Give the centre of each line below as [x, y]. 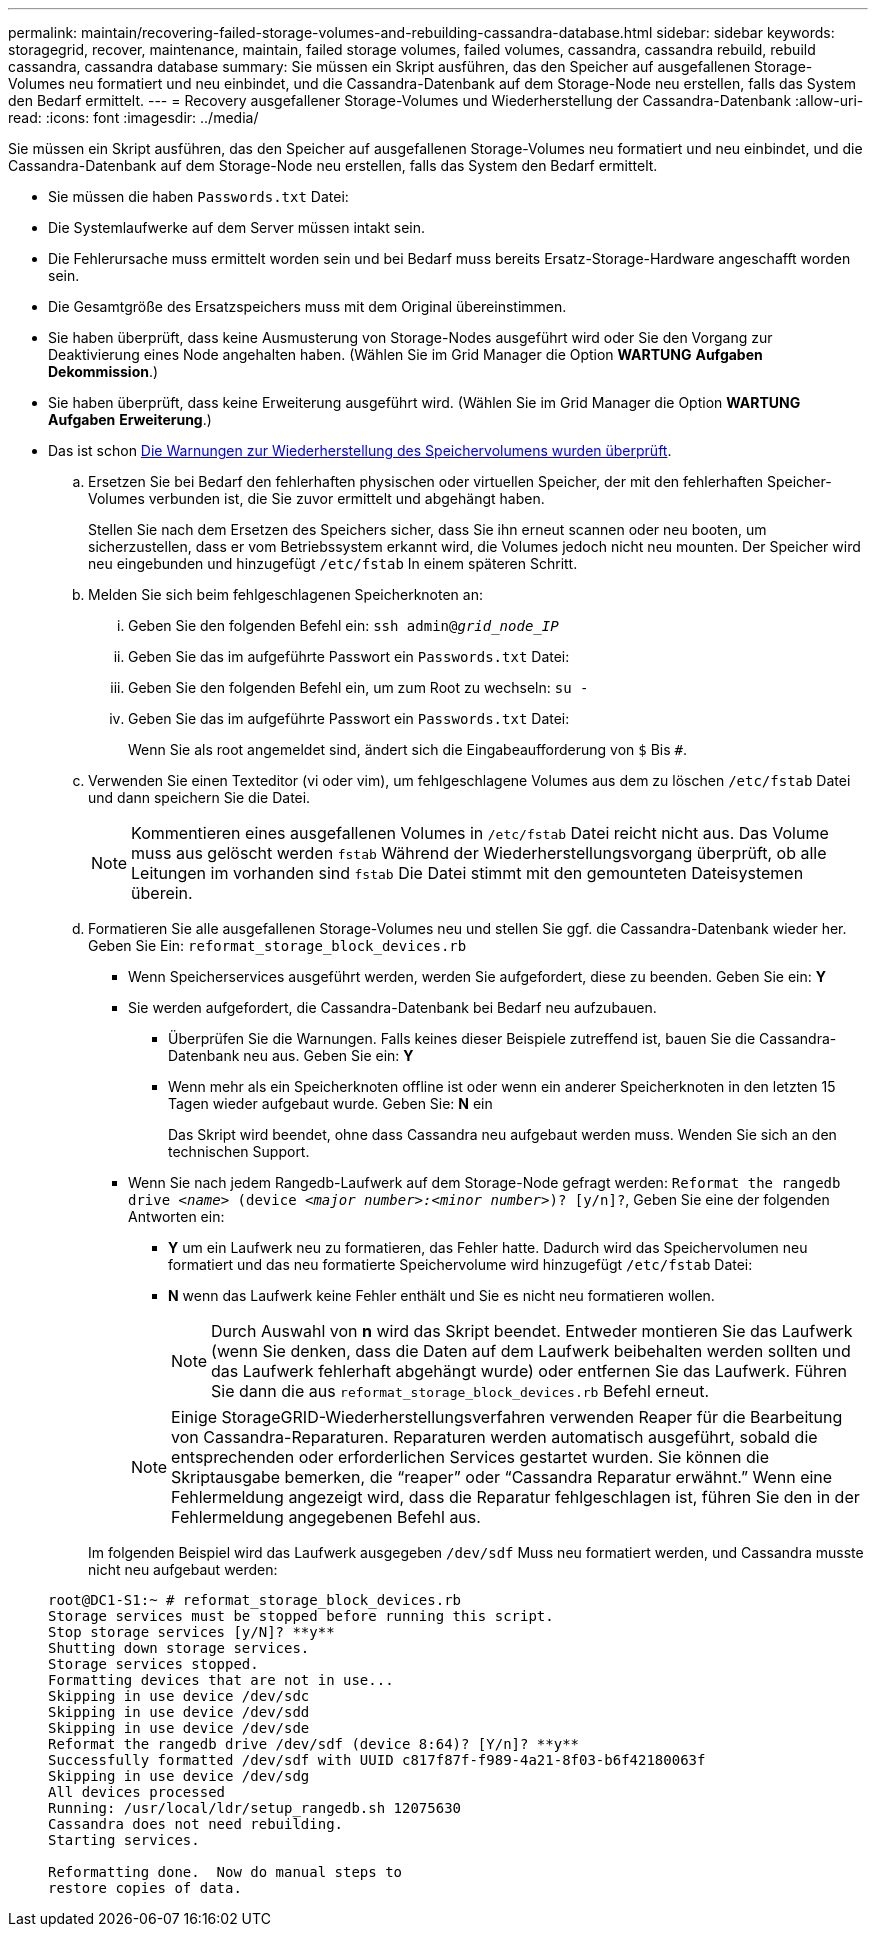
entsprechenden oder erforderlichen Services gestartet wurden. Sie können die [470, 1457]
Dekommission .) [103, 371]
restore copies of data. [145, 1888]
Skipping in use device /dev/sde [179, 1728]
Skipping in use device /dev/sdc [179, 1696]
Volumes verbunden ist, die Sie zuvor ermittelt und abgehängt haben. [316, 498]
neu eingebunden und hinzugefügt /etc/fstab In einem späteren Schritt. [333, 563]
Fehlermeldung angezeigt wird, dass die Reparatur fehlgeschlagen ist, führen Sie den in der [515, 1497]
